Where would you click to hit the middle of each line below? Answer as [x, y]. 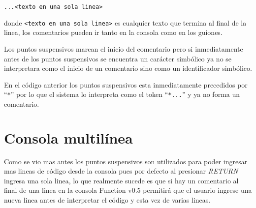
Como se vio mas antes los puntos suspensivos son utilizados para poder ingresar [126, 161]
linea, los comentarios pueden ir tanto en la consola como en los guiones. [113, 32]
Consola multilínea [68, 137]
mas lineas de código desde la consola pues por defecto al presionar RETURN [121, 171]
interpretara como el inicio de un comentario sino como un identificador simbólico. [128, 68]
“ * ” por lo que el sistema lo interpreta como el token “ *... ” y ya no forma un [122, 94]
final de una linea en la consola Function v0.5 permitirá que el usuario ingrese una [128, 190]
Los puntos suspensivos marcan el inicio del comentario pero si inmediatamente [124, 48]
